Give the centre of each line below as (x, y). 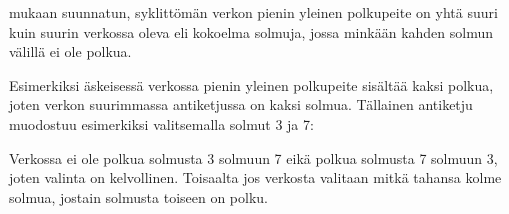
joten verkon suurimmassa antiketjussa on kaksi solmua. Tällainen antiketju (241, 104)
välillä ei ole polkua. (70, 51)
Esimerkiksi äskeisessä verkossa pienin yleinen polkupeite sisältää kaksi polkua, (251, 84)
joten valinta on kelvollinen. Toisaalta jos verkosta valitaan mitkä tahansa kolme (255, 177)
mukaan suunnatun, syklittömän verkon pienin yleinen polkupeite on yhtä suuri (253, 12)
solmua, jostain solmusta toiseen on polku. (138, 196)
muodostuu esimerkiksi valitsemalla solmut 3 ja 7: (161, 123)
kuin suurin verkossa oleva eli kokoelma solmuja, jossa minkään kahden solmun (251, 31)
